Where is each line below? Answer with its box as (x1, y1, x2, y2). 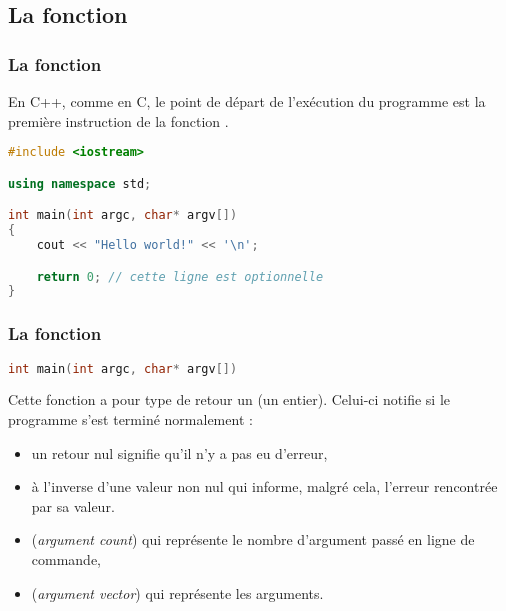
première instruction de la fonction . (8, 110, 229, 131)
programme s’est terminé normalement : (8, 408, 253, 429)
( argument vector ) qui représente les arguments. (31, 582, 324, 603)
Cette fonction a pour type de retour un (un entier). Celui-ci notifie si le (8, 389, 451, 410)
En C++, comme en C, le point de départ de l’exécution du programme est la (8, 91, 486, 111)
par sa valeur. (31, 495, 115, 516)
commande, (31, 548, 102, 569)
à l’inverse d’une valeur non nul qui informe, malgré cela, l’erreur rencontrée (31, 476, 498, 497)
